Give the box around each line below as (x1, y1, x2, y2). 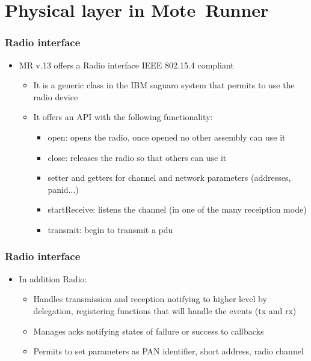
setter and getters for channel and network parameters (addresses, (48, 171, 291, 184)
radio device (33, 90, 78, 103)
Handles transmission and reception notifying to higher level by (33, 293, 267, 305)
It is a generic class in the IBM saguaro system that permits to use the (33, 79, 295, 91)
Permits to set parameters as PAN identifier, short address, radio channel (33, 345, 304, 357)
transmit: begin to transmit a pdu (48, 223, 173, 235)
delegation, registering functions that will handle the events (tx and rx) (33, 304, 297, 317)
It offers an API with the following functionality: (33, 111, 213, 123)
